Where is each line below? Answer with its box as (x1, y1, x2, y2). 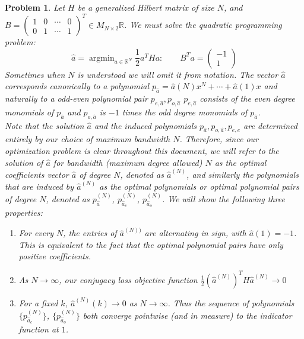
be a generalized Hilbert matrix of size (77, 1, 214, 13)
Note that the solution (5, 119, 84, 131)
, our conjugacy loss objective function (59, 273, 198, 285)
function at (18, 323, 59, 335)
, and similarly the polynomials (186, 168, 299, 180)
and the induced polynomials (94, 119, 197, 131)
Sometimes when (5, 68, 65, 80)
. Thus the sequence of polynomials (167, 297, 294, 309)
